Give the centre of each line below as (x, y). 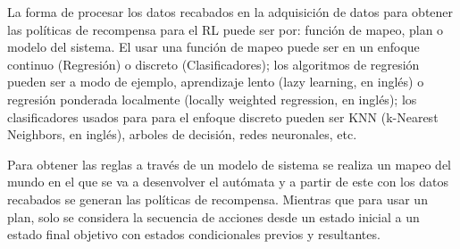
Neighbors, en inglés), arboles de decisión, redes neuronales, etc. (182, 134)
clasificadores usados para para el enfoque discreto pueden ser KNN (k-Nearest (223, 116)
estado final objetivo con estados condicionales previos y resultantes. (194, 234)
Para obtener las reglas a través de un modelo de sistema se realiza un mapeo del (230, 164)
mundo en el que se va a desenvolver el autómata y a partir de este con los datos (228, 182)
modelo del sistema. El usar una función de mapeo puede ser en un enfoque (213, 47)
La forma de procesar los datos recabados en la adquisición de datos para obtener (230, 12)
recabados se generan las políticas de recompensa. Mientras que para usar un (217, 199)
